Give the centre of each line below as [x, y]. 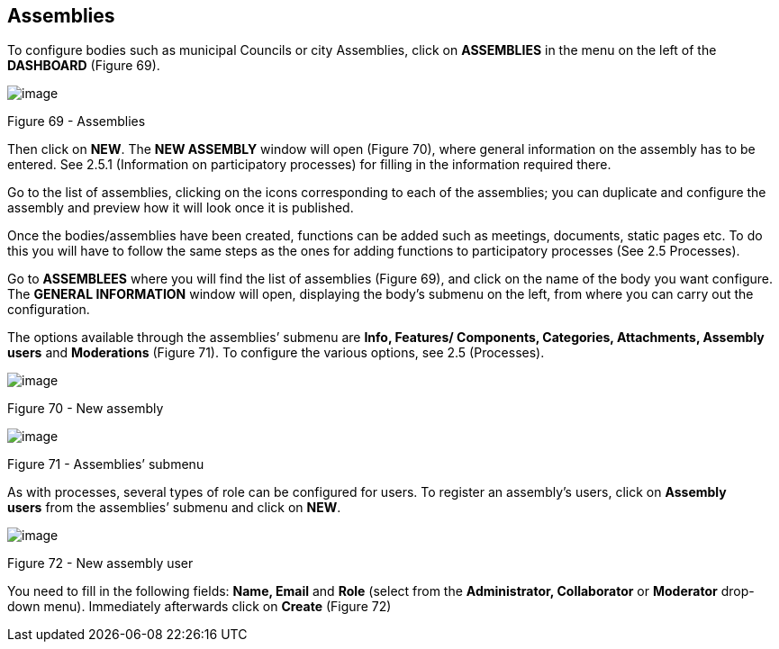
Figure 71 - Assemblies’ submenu [106, 464]
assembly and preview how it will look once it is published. [181, 208]
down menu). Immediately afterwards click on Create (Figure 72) [199, 607]
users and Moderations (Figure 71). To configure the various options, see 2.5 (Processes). [276, 353]
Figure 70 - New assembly [86, 409]
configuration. [49, 310]
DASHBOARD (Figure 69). [84, 66]
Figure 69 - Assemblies [77, 122]
